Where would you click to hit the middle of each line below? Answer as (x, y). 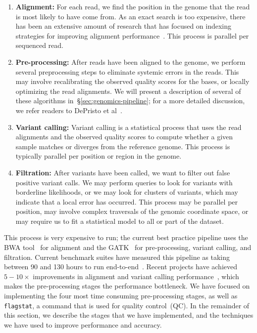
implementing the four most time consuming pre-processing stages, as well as (121, 296)
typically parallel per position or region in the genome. (99, 156)
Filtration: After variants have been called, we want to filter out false (123, 172)
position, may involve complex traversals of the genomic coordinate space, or (132, 211)
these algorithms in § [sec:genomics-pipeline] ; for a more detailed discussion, (130, 101)
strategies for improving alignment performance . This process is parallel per (132, 35)
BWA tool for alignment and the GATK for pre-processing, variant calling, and (128, 247)
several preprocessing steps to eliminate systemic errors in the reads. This (127, 71)
